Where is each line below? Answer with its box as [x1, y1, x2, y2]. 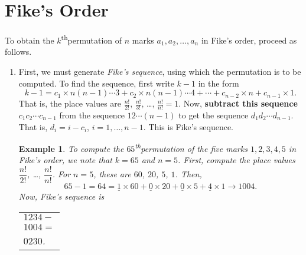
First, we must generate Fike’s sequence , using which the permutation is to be [18, 65, 301, 77]
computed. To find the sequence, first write [18, 77, 174, 89]
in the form [198, 77, 239, 89]
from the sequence [59, 108, 125, 121]
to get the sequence [178, 108, 249, 121]
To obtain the [5, 34, 54, 46]
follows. [5, 45, 32, 58]
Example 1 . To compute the [18, 142, 124, 154]
